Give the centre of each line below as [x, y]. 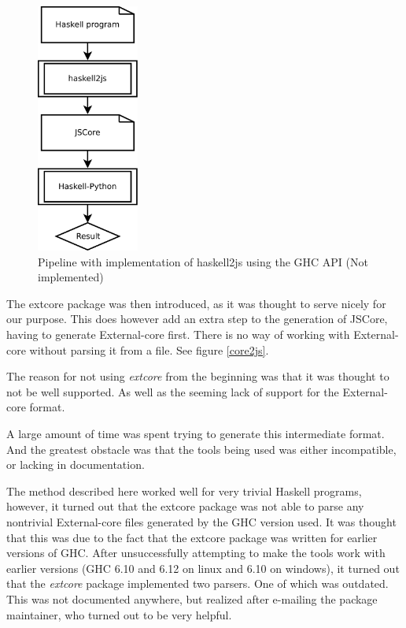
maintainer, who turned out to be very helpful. [119, 614]
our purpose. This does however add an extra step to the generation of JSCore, [197, 319]
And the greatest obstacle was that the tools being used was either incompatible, [201, 449]
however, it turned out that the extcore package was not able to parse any [185, 506]
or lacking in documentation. [76, 464]
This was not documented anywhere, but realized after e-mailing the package [192, 598]
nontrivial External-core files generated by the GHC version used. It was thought [201, 522]
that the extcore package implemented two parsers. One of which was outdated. [197, 583]
